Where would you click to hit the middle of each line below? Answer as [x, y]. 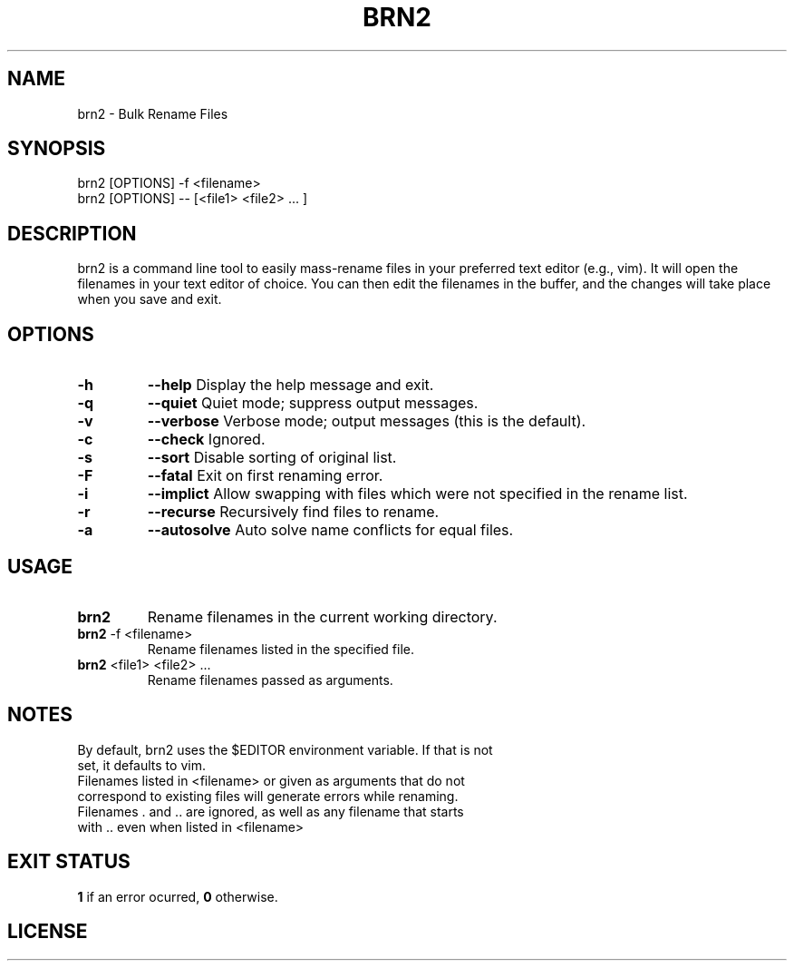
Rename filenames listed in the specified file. [281, 649]
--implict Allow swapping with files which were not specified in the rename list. [417, 494]
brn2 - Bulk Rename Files [153, 113]
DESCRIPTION [72, 233]
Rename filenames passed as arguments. [270, 680]
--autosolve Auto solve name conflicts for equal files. [330, 530]
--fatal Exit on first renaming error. [265, 476]
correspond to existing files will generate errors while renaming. [268, 796]
